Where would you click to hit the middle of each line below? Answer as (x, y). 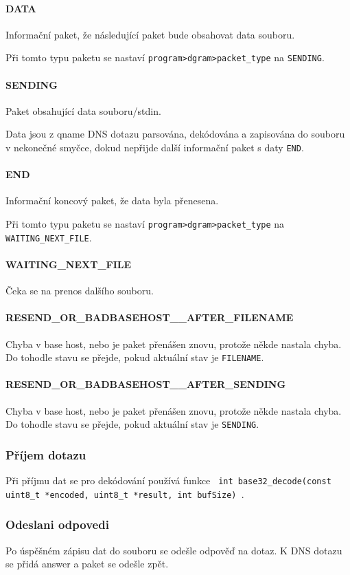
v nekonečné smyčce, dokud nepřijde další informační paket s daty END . (155, 148)
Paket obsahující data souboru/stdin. (83, 110)
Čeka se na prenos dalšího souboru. (80, 291)
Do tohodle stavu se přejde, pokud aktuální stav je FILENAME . (135, 357)
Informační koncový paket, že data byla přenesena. (112, 200)
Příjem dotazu (46, 454)
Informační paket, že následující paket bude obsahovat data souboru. (150, 34)
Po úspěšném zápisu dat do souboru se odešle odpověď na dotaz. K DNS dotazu (174, 550)
